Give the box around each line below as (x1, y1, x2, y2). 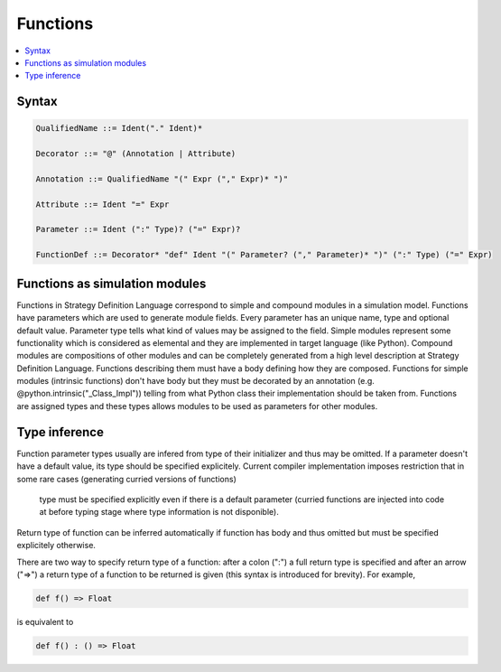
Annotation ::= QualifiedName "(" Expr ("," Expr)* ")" (35, 173, 289, 184)
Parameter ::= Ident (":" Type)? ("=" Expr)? (35, 224, 241, 235)
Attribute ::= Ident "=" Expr (35, 199, 170, 210)
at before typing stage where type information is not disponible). (39, 507, 279, 518)
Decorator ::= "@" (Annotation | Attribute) (35, 149, 237, 159)
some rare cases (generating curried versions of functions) (16, 473, 237, 484)
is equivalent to (16, 616, 74, 627)
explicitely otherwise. (16, 540, 97, 551)
